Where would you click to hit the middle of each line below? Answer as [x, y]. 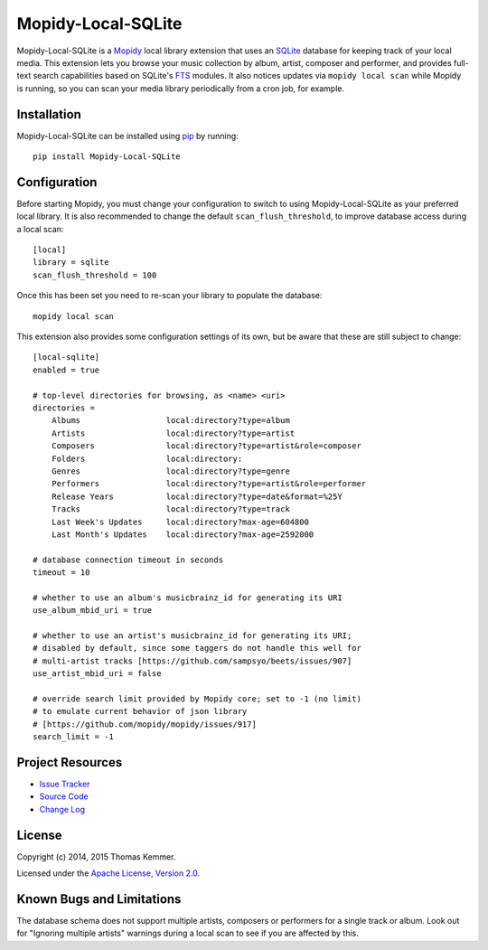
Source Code [64, 796]
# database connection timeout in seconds [128, 560]
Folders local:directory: [147, 458]
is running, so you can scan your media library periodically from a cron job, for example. [181, 88]
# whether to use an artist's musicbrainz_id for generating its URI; [192, 636]
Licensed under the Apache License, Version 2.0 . [108, 873]
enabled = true [66, 370]
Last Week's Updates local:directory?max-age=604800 [180, 522]
